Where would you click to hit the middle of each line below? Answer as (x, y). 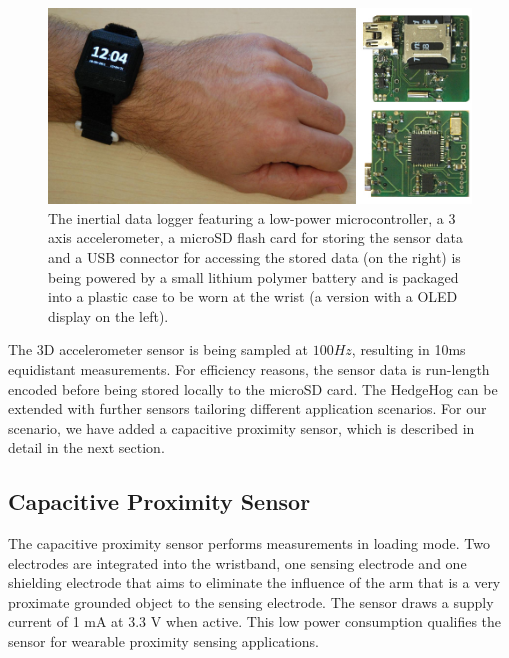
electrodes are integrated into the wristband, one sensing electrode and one (237, 562)
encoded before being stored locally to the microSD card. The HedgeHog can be (253, 388)
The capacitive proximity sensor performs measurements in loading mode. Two (249, 543)
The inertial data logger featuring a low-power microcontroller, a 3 (252, 217)
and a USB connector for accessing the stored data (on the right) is (254, 256)
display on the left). (108, 315)
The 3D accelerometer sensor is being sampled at (158, 349)
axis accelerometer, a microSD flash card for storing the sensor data (255, 237)
